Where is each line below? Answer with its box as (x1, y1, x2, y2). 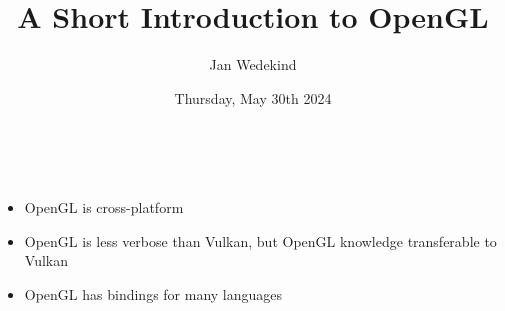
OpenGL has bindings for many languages (24, 283, 283, 304)
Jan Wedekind (209, 54, 297, 75)
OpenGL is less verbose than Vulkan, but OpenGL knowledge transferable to (24, 230, 497, 251)
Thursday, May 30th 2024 (174, 87, 332, 108)
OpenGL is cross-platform (24, 196, 184, 217)
